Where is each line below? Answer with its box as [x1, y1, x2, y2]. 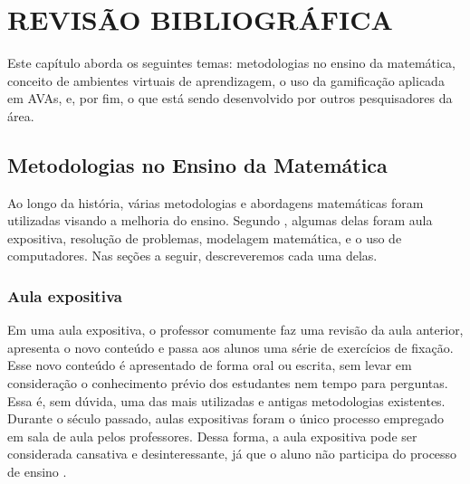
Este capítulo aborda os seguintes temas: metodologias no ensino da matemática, [7, 53, 456, 72]
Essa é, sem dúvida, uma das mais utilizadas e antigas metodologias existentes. [7, 391, 446, 410]
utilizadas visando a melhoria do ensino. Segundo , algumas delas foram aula [7, 211, 433, 230]
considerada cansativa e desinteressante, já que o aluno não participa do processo [7, 444, 457, 463]
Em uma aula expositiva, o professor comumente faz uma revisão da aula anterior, [7, 320, 464, 339]
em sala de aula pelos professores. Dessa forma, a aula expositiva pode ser [7, 426, 417, 445]
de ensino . [7, 462, 67, 481]
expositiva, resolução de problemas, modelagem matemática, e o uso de [7, 228, 402, 247]
